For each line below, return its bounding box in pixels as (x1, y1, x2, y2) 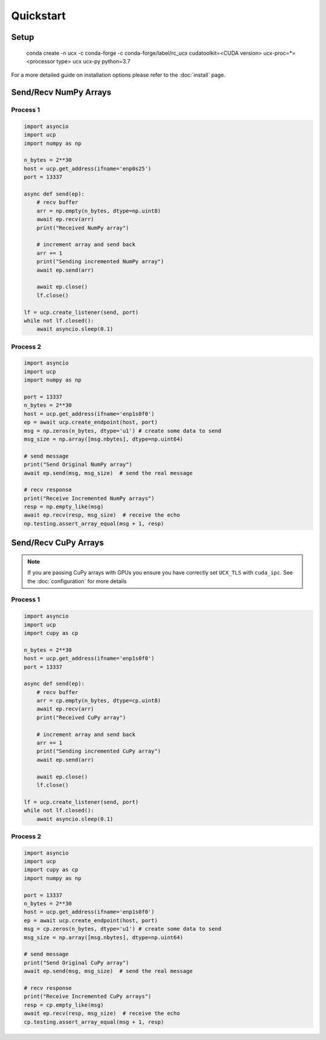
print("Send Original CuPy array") (24, 959, 129, 966)
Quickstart (11, 9, 66, 22)
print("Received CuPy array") (36, 714, 126, 721)
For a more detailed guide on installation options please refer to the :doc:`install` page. (11, 71, 226, 78)
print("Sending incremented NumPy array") (36, 258, 164, 265)
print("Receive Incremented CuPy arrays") (24, 993, 152, 1000)
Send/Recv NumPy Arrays (11, 88, 112, 98)
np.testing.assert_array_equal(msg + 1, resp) (24, 520, 164, 527)
